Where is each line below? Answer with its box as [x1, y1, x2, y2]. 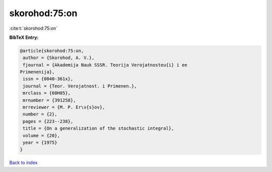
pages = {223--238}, [23, 119, 74, 124]
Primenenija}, [20, 69, 55, 75]
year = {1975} [23, 140, 57, 145]
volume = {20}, [23, 133, 60, 138]
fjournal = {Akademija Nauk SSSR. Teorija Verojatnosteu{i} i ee [23, 62, 187, 68]
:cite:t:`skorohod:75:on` [9, 25, 58, 31]
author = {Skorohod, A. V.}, [23, 55, 95, 61]
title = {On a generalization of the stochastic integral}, [23, 126, 174, 131]
